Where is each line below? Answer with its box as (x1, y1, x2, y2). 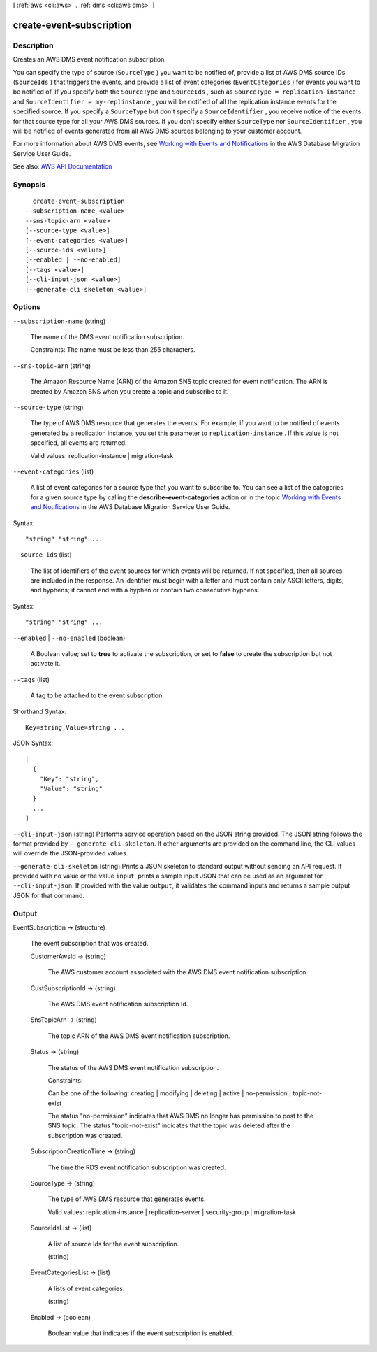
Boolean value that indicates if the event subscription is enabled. (47, 1329, 234, 1337)
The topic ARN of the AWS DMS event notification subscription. (47, 1032, 230, 1040)
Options (13, 302, 41, 312)
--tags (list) (13, 675, 50, 683)
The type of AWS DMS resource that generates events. (47, 1195, 206, 1203)
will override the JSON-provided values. (13, 849, 128, 858)
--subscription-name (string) (13, 317, 106, 325)
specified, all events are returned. (30, 439, 127, 447)
